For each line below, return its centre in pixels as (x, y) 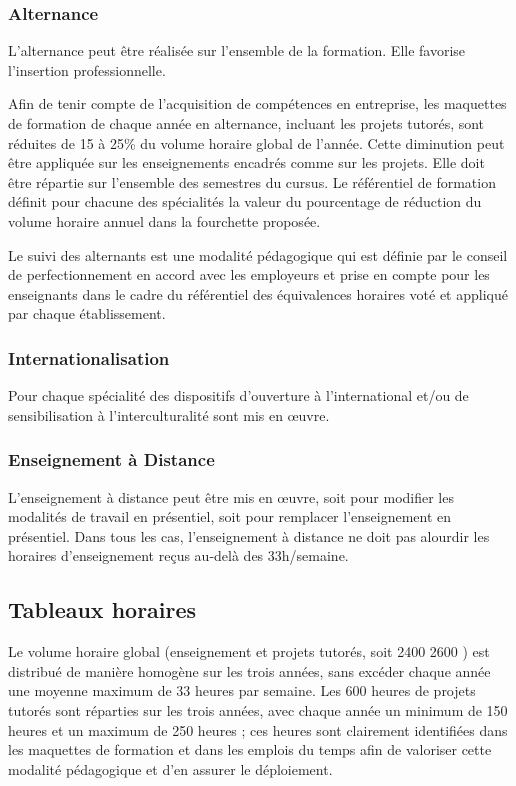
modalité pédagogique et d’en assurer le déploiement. (170, 768)
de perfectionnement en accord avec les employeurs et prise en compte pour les (249, 274)
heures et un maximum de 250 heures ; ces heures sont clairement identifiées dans (258, 729)
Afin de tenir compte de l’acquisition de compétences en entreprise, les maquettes (257, 103)
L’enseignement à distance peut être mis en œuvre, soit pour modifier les (231, 496)
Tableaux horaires (102, 609)
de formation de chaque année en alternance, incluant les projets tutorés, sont (246, 123)
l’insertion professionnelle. (87, 69)
